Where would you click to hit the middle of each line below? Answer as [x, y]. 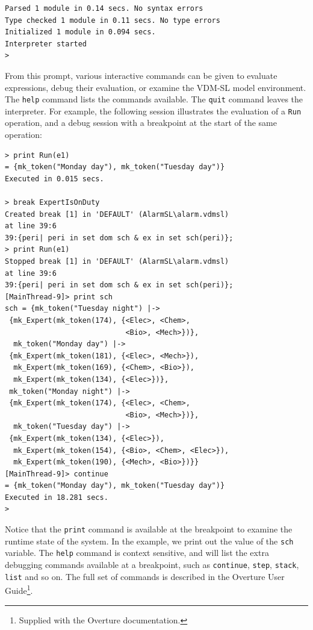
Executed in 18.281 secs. [57, 497]
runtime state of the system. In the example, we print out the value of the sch [149, 541]
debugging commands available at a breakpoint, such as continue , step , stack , [152, 565]
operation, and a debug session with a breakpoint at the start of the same [141, 123]
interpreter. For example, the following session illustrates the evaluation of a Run [153, 111]
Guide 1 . [19, 589]
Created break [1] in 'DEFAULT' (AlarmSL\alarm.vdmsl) [117, 214]
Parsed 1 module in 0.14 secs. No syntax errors [104, 8]
